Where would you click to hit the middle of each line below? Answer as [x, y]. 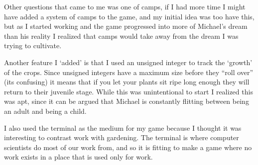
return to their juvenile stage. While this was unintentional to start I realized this [129, 91]
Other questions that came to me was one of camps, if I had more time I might [125, 6]
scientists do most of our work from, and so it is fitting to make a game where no [128, 147]
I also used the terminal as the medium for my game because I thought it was [123, 127]
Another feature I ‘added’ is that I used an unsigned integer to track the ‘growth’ [128, 62]
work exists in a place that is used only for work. [78, 157]
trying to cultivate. [33, 45]
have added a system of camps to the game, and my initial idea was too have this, [129, 16]
